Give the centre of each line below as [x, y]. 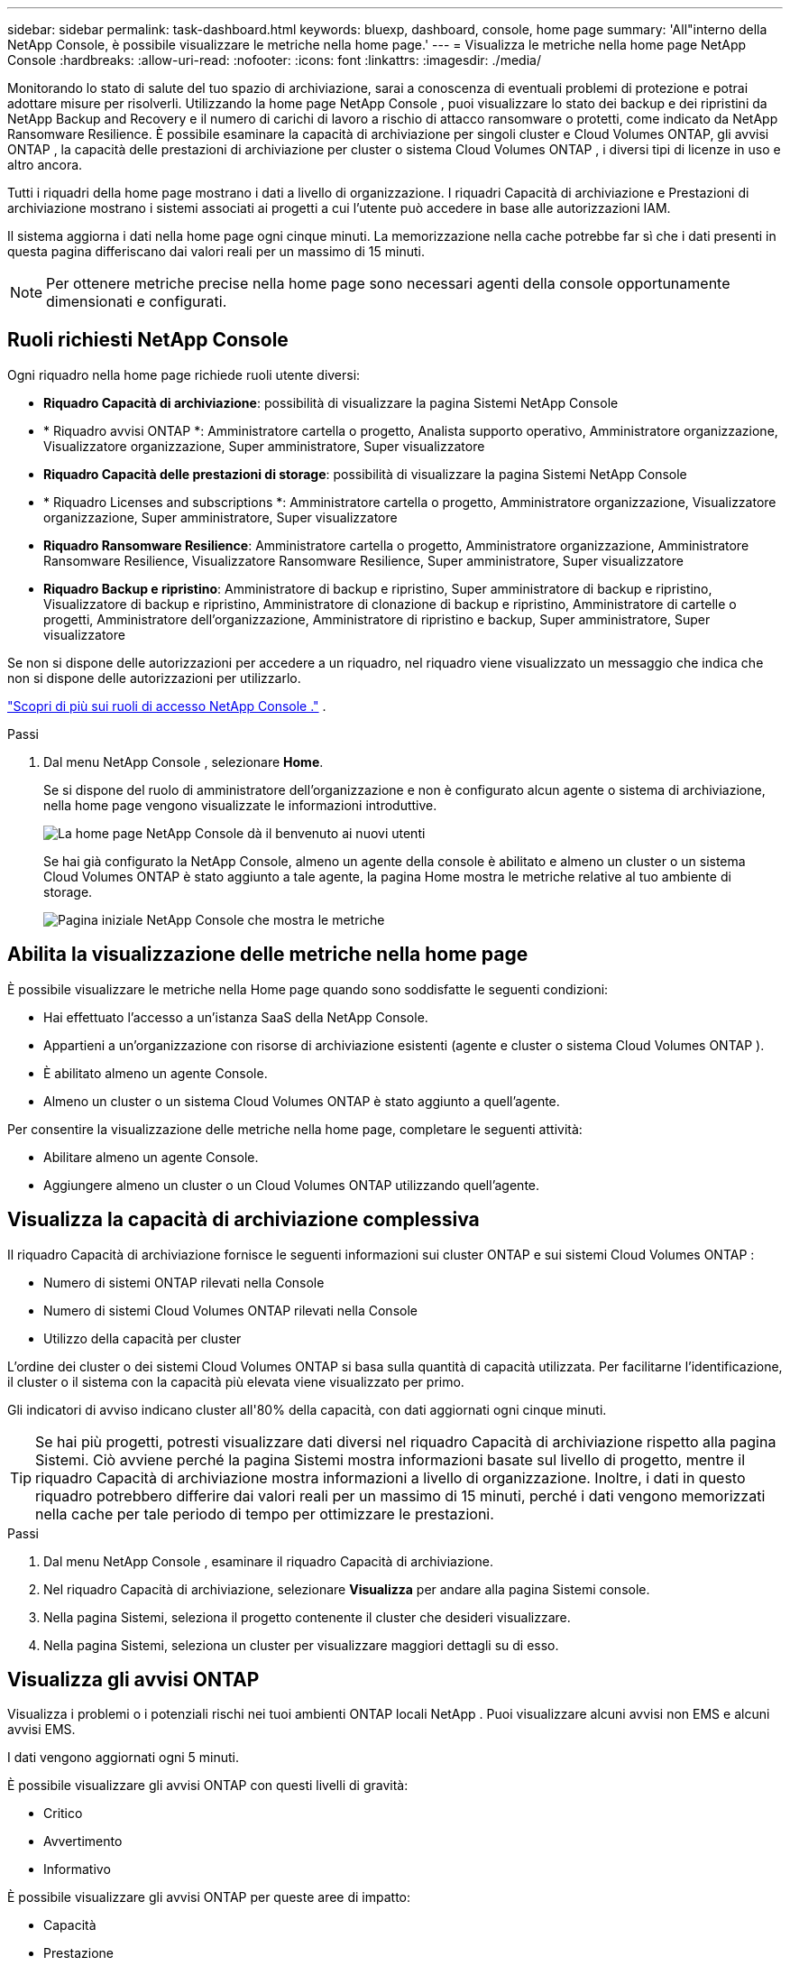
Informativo [77, 1869]
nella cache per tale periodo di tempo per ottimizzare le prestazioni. [265, 1514]
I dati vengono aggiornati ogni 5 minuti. [124, 1758]
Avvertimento [83, 1841]
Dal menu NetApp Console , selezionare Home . [184, 761]
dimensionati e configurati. [137, 301]
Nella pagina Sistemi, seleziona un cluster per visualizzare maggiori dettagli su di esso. [301, 1645]
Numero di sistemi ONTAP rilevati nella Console [184, 1282]
